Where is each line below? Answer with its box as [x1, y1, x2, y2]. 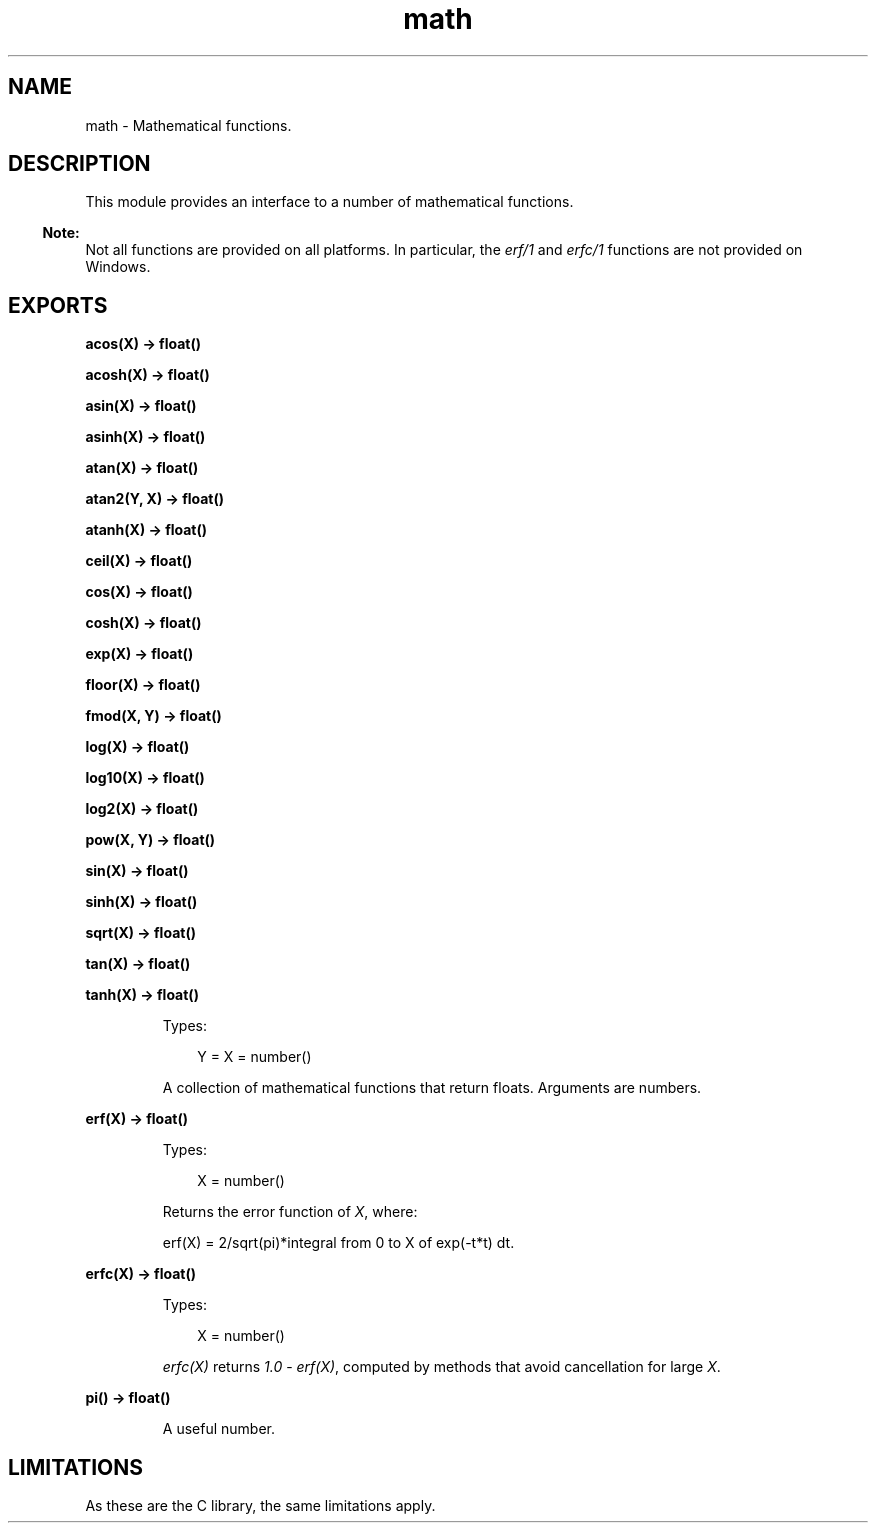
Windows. [85, 258, 151, 276]
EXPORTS [8, 292, 108, 318]
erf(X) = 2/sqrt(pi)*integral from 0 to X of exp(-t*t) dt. [162, 1234, 515, 1252]
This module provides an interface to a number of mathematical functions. [85, 193, 574, 211]
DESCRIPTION [8, 151, 151, 177]
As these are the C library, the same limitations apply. [85, 1497, 436, 1515]
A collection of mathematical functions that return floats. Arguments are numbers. [162, 1079, 702, 1097]
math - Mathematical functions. [85, 116, 292, 134]
